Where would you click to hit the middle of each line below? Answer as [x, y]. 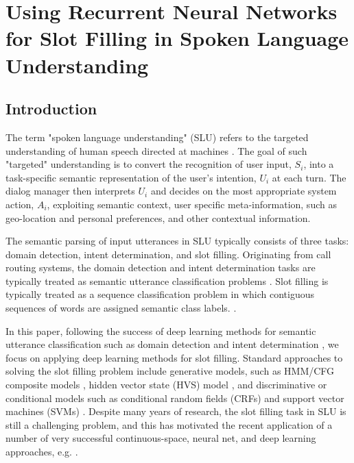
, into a [319, 164]
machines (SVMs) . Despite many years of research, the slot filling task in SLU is [176, 411]
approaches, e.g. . [42, 452]
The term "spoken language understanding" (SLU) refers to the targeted [157, 137]
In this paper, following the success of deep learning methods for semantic [161, 330]
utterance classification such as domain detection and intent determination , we [172, 344]
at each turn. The [309, 177]
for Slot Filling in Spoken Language [177, 38]
